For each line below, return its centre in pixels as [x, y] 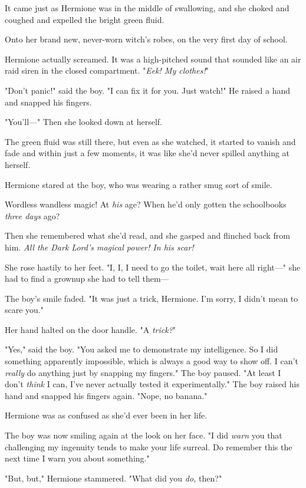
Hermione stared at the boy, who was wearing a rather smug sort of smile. [139, 184]
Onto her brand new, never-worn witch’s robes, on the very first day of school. [146, 39]
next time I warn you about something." [77, 458]
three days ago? [32, 215]
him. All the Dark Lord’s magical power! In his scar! [99, 247]
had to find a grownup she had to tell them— [87, 278]
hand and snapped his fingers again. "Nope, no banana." [106, 395]
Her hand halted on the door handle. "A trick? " [91, 329]
